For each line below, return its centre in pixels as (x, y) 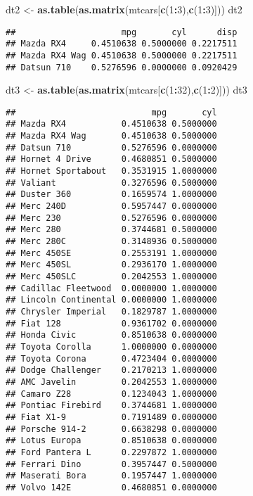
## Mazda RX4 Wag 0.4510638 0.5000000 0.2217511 (122, 55)
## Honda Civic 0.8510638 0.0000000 (111, 335)
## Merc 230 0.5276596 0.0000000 (111, 218)
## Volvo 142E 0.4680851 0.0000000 (111, 487)
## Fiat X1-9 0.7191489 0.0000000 (111, 417)
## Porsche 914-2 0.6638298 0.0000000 (111, 429)
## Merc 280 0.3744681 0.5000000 (111, 230)
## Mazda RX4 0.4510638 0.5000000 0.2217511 (122, 44)
